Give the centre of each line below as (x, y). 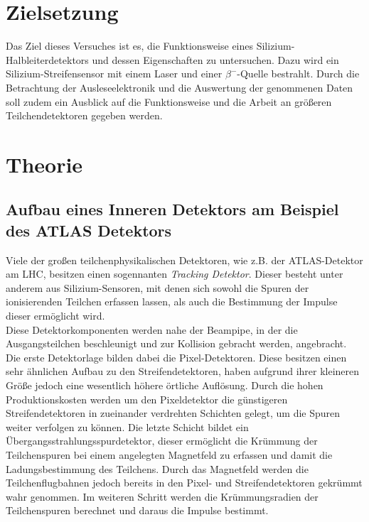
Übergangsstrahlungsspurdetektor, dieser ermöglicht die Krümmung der (162, 441)
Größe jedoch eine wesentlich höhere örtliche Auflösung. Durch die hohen (165, 385)
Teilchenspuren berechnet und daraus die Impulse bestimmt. (137, 510)
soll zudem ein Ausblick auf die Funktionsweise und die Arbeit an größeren (169, 101)
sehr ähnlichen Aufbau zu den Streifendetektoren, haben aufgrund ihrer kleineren (183, 371)
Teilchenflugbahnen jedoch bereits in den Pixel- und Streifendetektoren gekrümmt (184, 483)
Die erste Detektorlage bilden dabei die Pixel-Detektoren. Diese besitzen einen (176, 357)
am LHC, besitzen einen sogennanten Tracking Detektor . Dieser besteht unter (175, 274)
